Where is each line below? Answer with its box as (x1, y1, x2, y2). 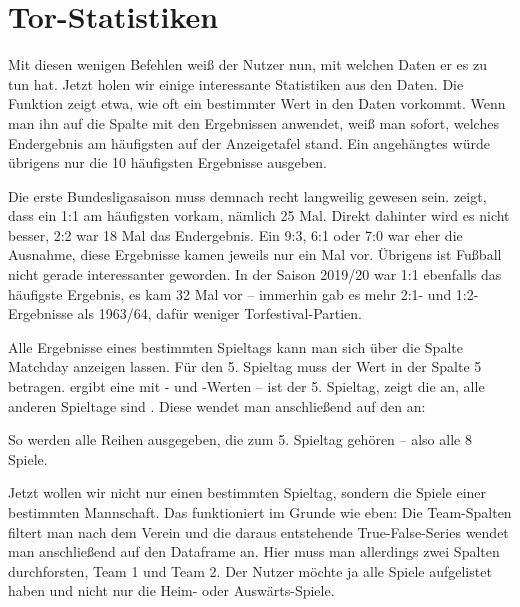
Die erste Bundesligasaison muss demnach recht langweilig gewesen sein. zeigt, (8, 185, 487, 206)
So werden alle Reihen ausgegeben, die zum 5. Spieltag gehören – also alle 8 (8, 429, 472, 450)
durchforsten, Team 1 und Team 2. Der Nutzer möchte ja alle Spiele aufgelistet (8, 560, 492, 581)
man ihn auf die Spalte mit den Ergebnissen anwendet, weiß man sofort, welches (8, 112, 499, 133)
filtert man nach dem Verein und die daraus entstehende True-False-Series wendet (8, 521, 509, 542)
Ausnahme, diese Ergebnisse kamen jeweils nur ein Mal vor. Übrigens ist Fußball (8, 244, 502, 265)
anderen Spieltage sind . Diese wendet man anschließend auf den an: (8, 395, 426, 416)
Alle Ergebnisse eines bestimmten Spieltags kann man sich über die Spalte (8, 336, 463, 357)
